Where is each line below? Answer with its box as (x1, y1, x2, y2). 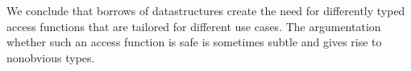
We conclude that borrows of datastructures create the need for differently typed (6, 2, 405, 18)
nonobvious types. (6, 49, 95, 65)
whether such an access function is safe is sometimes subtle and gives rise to (6, 34, 382, 50)
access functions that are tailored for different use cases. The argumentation (6, 18, 381, 34)
